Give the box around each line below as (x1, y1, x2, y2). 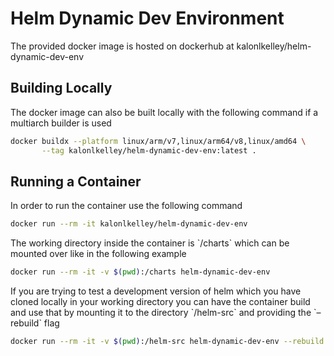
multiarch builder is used (10, 117, 112, 129)
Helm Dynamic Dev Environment (10, 7, 285, 30)
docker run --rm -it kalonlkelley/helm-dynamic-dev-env (10, 219, 248, 229)
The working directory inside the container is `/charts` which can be (10, 237, 290, 249)
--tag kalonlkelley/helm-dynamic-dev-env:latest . (41, 145, 257, 156)
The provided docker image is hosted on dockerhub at (10, 40, 235, 52)
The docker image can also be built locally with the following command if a (10, 106, 319, 118)
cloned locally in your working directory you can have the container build (10, 296, 311, 308)
